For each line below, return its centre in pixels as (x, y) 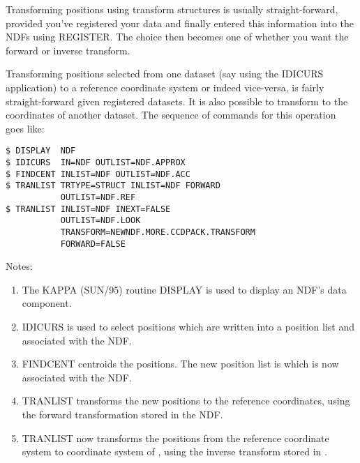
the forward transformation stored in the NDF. (122, 414)
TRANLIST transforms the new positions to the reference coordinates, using (186, 401)
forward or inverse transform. (68, 50)
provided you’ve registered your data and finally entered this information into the (180, 23)
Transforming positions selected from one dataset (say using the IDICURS (165, 74)
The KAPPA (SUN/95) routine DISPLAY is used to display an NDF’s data (184, 289)
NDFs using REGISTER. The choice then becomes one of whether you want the (177, 37)
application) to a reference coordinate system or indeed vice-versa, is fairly (165, 87)
